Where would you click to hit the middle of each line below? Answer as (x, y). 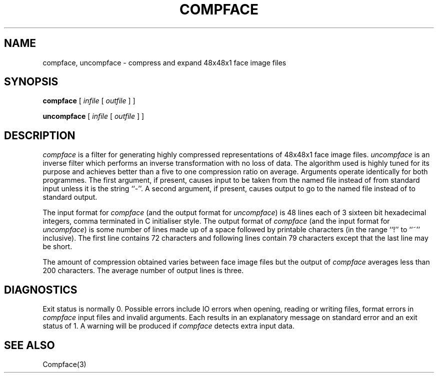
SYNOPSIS (31, 82)
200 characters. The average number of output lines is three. (143, 271)
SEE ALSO (29, 345)
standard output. (70, 197)
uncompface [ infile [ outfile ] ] (93, 116)
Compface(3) (64, 364)
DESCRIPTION (40, 135)
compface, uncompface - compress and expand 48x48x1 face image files (164, 62)
